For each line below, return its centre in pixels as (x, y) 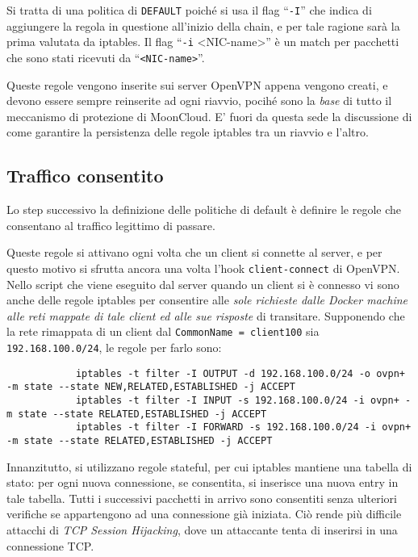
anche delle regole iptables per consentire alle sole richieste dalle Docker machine (207, 300)
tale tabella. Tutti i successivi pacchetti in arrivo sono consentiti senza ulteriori (202, 498)
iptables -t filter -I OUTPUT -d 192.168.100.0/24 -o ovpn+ (240, 373)
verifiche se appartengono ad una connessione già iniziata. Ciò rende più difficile (204, 514)
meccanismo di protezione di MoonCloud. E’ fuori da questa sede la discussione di (209, 116)
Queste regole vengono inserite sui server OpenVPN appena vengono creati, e (197, 84)
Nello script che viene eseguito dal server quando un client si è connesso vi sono (203, 284)
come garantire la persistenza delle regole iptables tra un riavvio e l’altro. (188, 132)
